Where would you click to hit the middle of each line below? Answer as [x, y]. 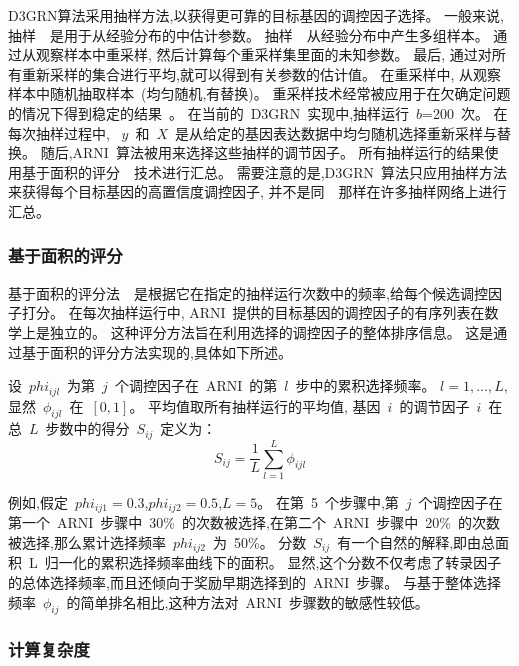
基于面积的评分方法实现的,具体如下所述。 [156, 351]
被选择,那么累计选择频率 [87, 542]
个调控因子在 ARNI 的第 [196, 385]
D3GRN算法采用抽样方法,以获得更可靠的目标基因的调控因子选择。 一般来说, [256, 15]
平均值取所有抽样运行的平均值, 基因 [264, 405]
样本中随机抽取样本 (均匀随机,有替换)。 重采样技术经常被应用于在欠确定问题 [259, 93]
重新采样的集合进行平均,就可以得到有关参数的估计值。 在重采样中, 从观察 [261, 73]
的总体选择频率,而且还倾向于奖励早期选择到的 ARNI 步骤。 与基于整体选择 [254, 582]
